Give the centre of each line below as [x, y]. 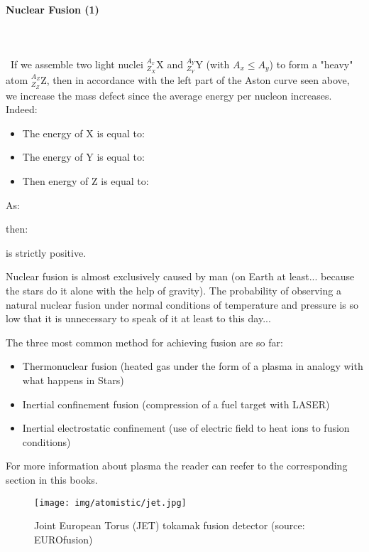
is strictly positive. [46, 252]
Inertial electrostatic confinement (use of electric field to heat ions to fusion [186, 428]
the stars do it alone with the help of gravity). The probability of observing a [174, 290]
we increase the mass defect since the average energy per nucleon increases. [169, 95]
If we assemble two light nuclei [77, 64]
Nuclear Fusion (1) [53, 9]
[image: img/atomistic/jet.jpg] [110, 503]
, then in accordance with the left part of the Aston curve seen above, [198, 79]
